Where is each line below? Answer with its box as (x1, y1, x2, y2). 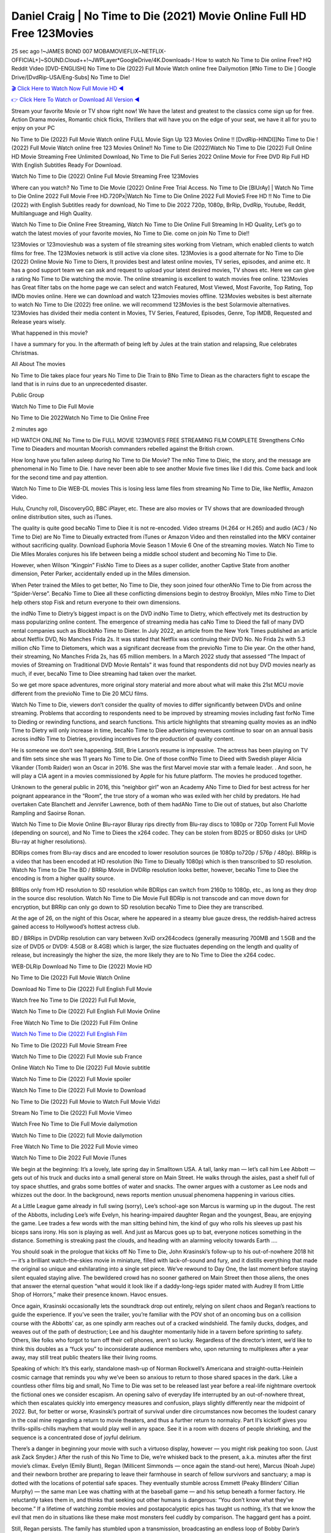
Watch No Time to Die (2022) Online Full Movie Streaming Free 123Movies (11, 172, 199, 180)
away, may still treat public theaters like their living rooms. (11, 1354, 158, 1361)
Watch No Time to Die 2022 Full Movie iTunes (11, 1154, 127, 1161)
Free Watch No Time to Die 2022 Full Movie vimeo (11, 1143, 139, 1150)
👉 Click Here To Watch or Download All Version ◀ (11, 96, 140, 104)
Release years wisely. (11, 318, 66, 325)
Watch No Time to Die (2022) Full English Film (11, 1030, 127, 1038)
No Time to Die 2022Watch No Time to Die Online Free (11, 414, 150, 421)
